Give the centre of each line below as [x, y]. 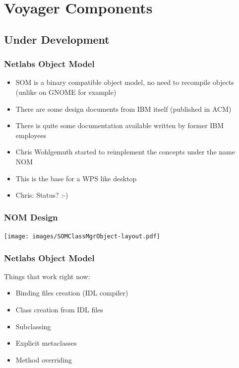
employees [31, 135]
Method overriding [44, 359]
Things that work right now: [47, 276]
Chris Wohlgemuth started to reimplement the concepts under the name [125, 152]
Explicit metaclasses [46, 343]
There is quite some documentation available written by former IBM [120, 125]
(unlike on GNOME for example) [66, 92]
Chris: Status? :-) [42, 195]
